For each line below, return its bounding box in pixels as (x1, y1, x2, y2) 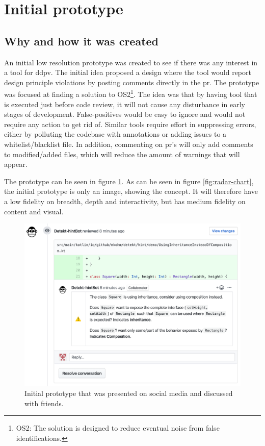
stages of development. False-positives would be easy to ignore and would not (4, 109, 246, 119)
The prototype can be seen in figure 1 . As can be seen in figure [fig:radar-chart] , (4, 176, 254, 186)
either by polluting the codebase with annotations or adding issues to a (4, 129, 227, 139)
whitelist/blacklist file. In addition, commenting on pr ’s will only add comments (4, 138, 253, 149)
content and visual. (4, 206, 64, 216)
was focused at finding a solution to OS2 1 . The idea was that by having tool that (4, 87, 257, 100)
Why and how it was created (4, 33, 159, 48)
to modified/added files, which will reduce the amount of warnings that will (4, 148, 240, 159)
